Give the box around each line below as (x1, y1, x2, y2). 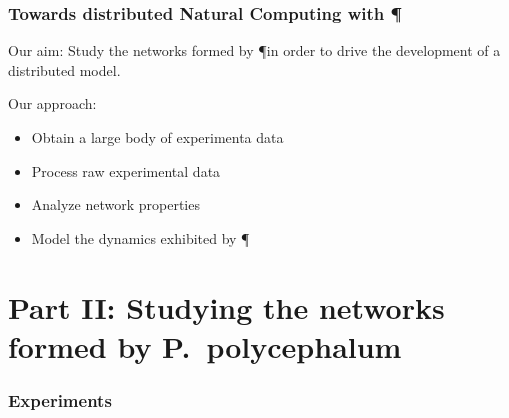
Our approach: (8, 93, 97, 114)
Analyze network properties (31, 194, 200, 215)
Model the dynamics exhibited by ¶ (31, 227, 250, 248)
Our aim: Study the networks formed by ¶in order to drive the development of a (8, 40, 501, 61)
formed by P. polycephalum (8, 325, 402, 366)
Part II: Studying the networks (8, 286, 445, 327)
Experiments (8, 387, 112, 412)
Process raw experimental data (31, 160, 221, 181)
